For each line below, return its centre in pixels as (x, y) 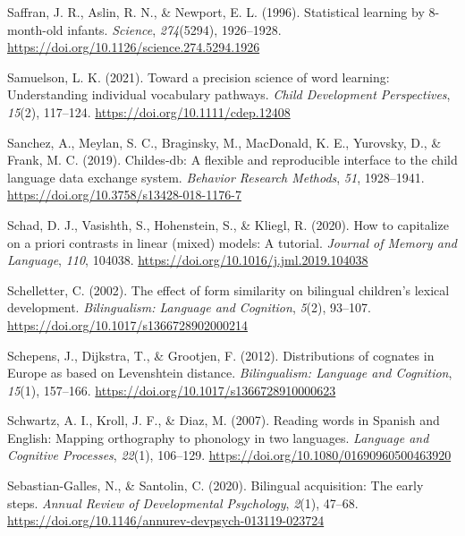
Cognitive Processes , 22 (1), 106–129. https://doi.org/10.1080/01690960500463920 (229, 455)
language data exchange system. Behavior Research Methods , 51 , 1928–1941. (216, 177)
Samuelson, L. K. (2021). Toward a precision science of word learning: (199, 77)
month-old (35, 29)
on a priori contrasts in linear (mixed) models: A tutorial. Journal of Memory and (232, 242)
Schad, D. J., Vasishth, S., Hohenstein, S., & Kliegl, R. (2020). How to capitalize (228, 224)
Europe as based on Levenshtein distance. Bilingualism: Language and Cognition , (230, 373)
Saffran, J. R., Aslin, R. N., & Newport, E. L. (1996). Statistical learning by (216, 12)
